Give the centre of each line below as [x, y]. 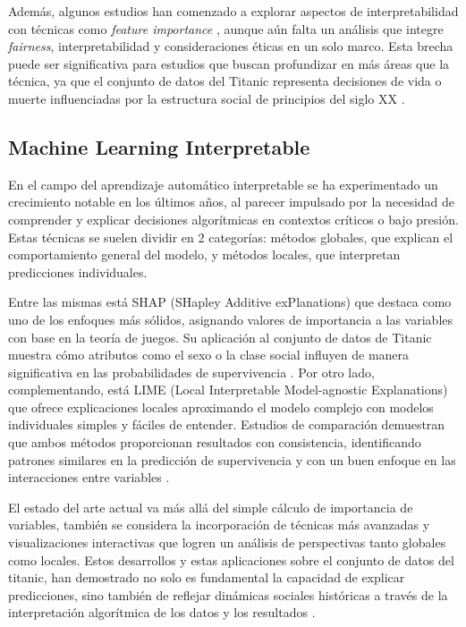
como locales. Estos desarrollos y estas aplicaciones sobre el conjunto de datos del [231, 559]
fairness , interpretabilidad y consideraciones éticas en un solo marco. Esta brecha [231, 46]
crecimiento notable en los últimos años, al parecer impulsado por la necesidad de [232, 202]
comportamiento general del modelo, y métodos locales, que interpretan [204, 254]
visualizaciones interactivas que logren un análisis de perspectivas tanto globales [227, 542]
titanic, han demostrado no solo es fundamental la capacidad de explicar [207, 577]
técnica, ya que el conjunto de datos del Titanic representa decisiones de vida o [225, 81]
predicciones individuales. [78, 271]
